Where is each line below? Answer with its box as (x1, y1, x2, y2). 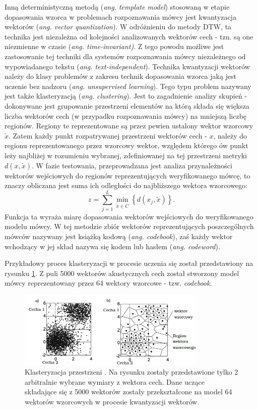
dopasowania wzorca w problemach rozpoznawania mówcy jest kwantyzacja (5, 11, 236, 22)
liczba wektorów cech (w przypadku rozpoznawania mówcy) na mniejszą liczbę (5, 110, 247, 121)
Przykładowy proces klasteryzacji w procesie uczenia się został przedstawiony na (5, 258, 253, 268)
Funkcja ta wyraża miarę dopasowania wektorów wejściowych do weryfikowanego (5, 211, 253, 221)
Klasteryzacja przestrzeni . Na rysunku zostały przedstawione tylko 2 (25, 367, 238, 377)
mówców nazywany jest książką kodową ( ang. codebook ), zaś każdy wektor (5, 231, 233, 241)
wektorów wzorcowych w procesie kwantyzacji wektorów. (25, 396, 200, 406)
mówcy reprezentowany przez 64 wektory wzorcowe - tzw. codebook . (5, 278, 212, 288)
